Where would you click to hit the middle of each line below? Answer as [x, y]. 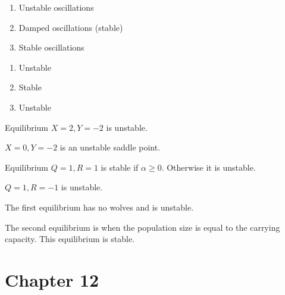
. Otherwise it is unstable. [209, 167]
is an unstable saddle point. [110, 147]
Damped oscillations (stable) [71, 27]
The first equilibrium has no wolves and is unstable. [99, 207]
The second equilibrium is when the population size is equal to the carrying [142, 227]
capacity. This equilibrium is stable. [70, 239]
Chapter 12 [52, 279]
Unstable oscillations [56, 7]
